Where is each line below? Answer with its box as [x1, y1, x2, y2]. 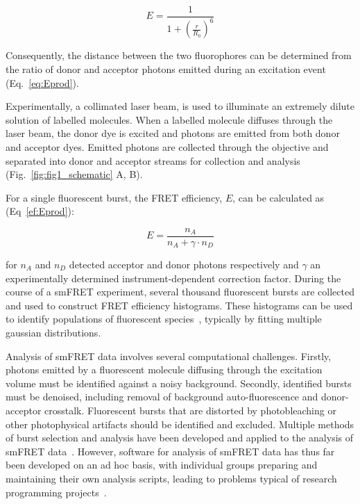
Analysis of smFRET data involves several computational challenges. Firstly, [6, 348, 332, 363]
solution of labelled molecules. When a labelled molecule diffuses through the [6, 112, 333, 127]
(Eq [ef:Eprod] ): [6, 204, 74, 218]
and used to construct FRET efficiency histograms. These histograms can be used [6, 298, 353, 312]
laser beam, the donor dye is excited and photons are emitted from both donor [6, 126, 340, 140]
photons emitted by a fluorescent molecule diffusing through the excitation [6, 362, 323, 377]
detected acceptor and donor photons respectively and [69, 257, 299, 271]
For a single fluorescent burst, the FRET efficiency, [6, 190, 223, 204]
